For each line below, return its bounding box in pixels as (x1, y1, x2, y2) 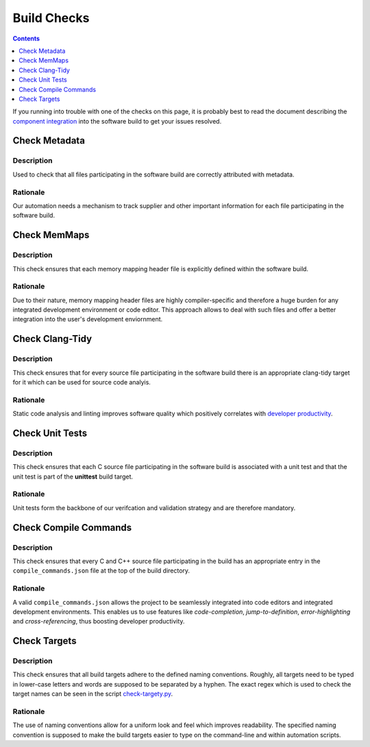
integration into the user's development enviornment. (12, 315, 163, 323)
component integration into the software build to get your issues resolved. (12, 117, 222, 125)
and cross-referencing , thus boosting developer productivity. (12, 617, 185, 625)
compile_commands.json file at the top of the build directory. (12, 566, 190, 575)
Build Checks (12, 10, 90, 25)
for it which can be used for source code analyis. (12, 378, 151, 386)
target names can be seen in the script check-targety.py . (12, 690, 173, 698)
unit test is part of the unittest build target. (12, 472, 134, 481)
